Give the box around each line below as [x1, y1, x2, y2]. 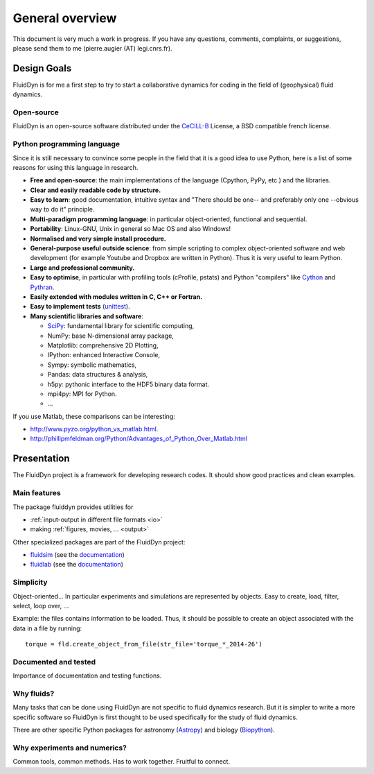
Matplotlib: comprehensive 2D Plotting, [47, 341, 159, 350]
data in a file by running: [12, 624, 82, 633]
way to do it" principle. [30, 205, 95, 214]
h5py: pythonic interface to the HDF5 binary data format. [47, 380, 210, 388]
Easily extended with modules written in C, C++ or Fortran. [30, 292, 203, 301]
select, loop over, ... [12, 601, 69, 610]
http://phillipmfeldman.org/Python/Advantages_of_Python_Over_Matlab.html [30, 434, 247, 443]
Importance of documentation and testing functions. [12, 671, 162, 680]
